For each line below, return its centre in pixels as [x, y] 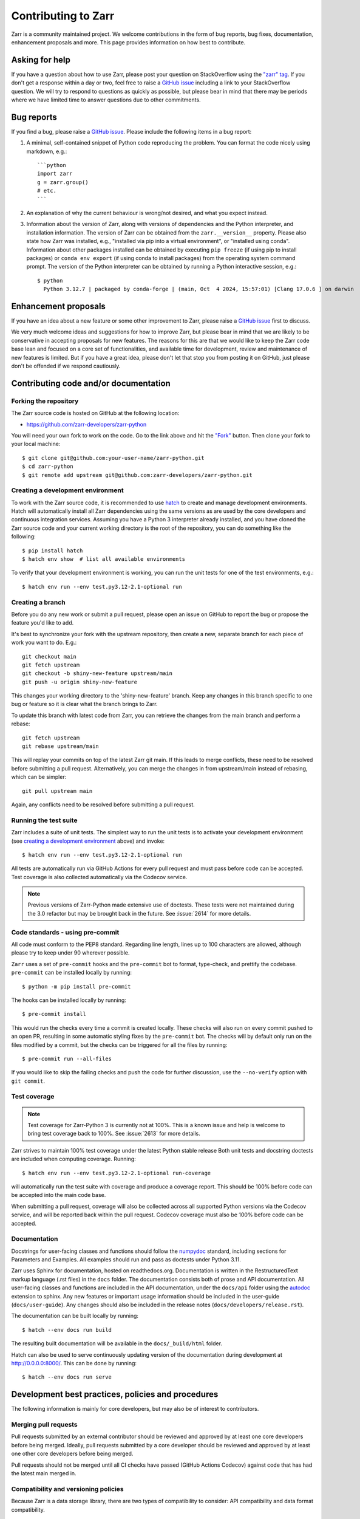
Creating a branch [39, 602]
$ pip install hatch [53, 550]
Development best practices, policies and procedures [115, 1394]
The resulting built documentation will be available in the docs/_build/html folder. [117, 1343]
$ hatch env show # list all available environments [104, 559]
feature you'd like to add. [42, 623]
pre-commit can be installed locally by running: [72, 973]
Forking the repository [45, 401]
